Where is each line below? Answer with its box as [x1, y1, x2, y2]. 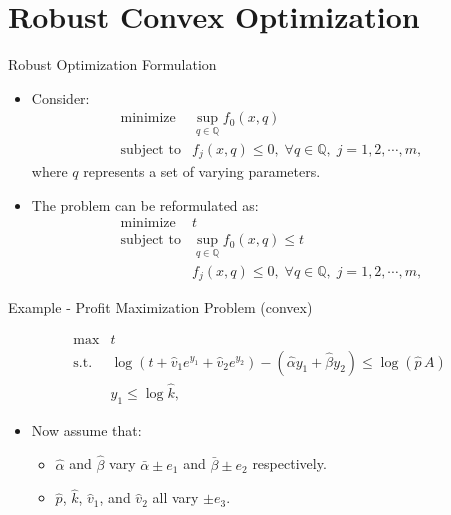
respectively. [252, 453, 327, 474]
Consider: [31, 87, 90, 108]
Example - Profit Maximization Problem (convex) [8, 297, 313, 317]
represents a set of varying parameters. [83, 161, 321, 182]
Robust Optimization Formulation [8, 54, 217, 75]
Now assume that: [31, 419, 142, 440]
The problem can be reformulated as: [31, 194, 259, 215]
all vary [152, 487, 199, 508]
